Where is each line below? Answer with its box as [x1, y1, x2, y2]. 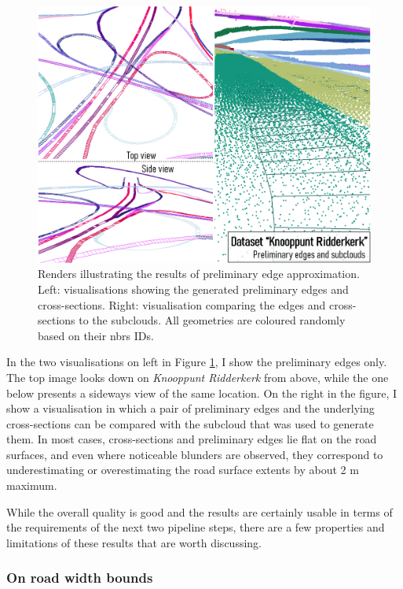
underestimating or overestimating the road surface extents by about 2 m [6, 461, 359, 478]
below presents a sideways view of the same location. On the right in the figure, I [6, 384, 398, 401]
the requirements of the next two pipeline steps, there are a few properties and [6, 519, 385, 535]
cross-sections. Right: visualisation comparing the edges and [38, 296, 326, 313]
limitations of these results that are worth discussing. [6, 534, 262, 550]
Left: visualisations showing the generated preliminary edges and [38, 280, 349, 297]
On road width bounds [6, 568, 153, 587]
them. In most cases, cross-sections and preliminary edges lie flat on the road [6, 431, 377, 447]
